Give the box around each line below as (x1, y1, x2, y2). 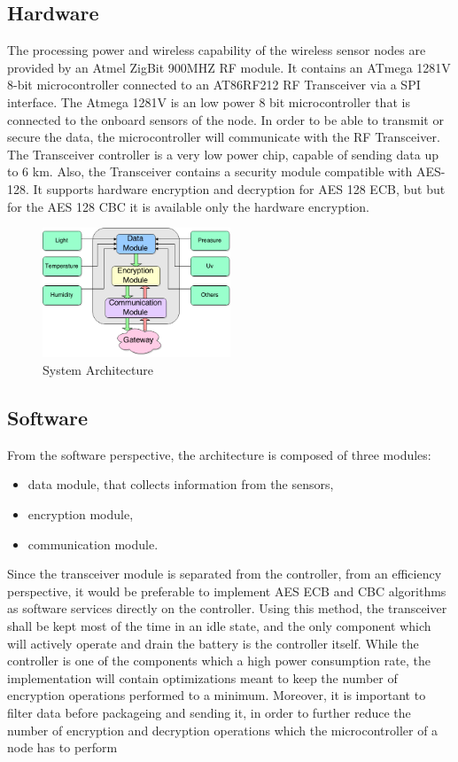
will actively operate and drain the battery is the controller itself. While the (7, 634, 419, 652)
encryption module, (27, 505, 134, 523)
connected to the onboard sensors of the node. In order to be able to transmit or (7, 110, 444, 128)
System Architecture (43, 361, 153, 379)
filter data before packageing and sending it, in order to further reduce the (7, 703, 411, 721)
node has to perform (7, 738, 118, 757)
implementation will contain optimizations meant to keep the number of (7, 668, 398, 687)
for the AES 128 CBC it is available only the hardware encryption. (7, 197, 369, 215)
